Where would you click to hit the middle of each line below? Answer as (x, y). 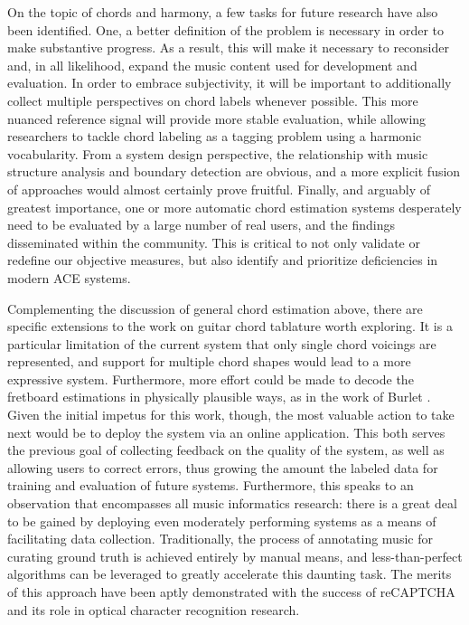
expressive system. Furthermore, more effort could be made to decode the (211, 379)
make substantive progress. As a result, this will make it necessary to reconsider (228, 47)
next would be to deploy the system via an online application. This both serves (226, 432)
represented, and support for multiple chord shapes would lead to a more (209, 361)
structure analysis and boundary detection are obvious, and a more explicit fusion (234, 171)
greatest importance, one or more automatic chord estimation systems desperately (234, 207)
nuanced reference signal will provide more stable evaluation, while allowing (217, 118)
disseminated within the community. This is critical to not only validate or (214, 242)
